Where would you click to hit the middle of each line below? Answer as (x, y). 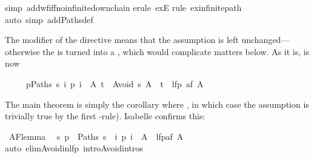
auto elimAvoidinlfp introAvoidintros (74, 148)
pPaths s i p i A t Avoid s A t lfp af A (115, 83)
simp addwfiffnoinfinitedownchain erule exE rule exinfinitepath (123, 7)
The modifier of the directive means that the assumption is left (122, 40)
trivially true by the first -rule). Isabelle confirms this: (105, 116)
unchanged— (266, 40)
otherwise (22, 51)
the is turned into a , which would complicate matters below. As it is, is (176, 51)
